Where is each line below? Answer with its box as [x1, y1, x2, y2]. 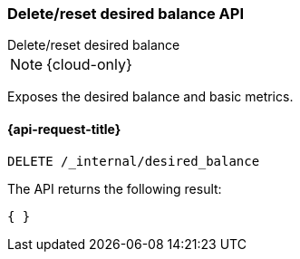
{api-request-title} [7, 120, 121, 137]
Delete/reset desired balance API [7, 5, 245, 23]
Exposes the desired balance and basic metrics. [7, 89, 294, 105]
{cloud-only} [46, 55, 132, 74]
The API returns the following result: [7, 180, 222, 197]
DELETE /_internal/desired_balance [7, 153, 260, 168]
